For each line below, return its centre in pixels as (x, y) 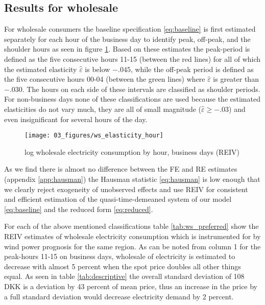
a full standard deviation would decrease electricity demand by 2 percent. (119, 296)
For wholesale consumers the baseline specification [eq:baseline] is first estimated (130, 29)
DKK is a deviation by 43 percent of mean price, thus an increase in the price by (131, 286)
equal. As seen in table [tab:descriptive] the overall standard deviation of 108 (124, 276)
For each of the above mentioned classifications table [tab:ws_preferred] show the (131, 226)
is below (98, 69)
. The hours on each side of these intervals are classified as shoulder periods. (141, 89)
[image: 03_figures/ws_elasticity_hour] (94, 136)
